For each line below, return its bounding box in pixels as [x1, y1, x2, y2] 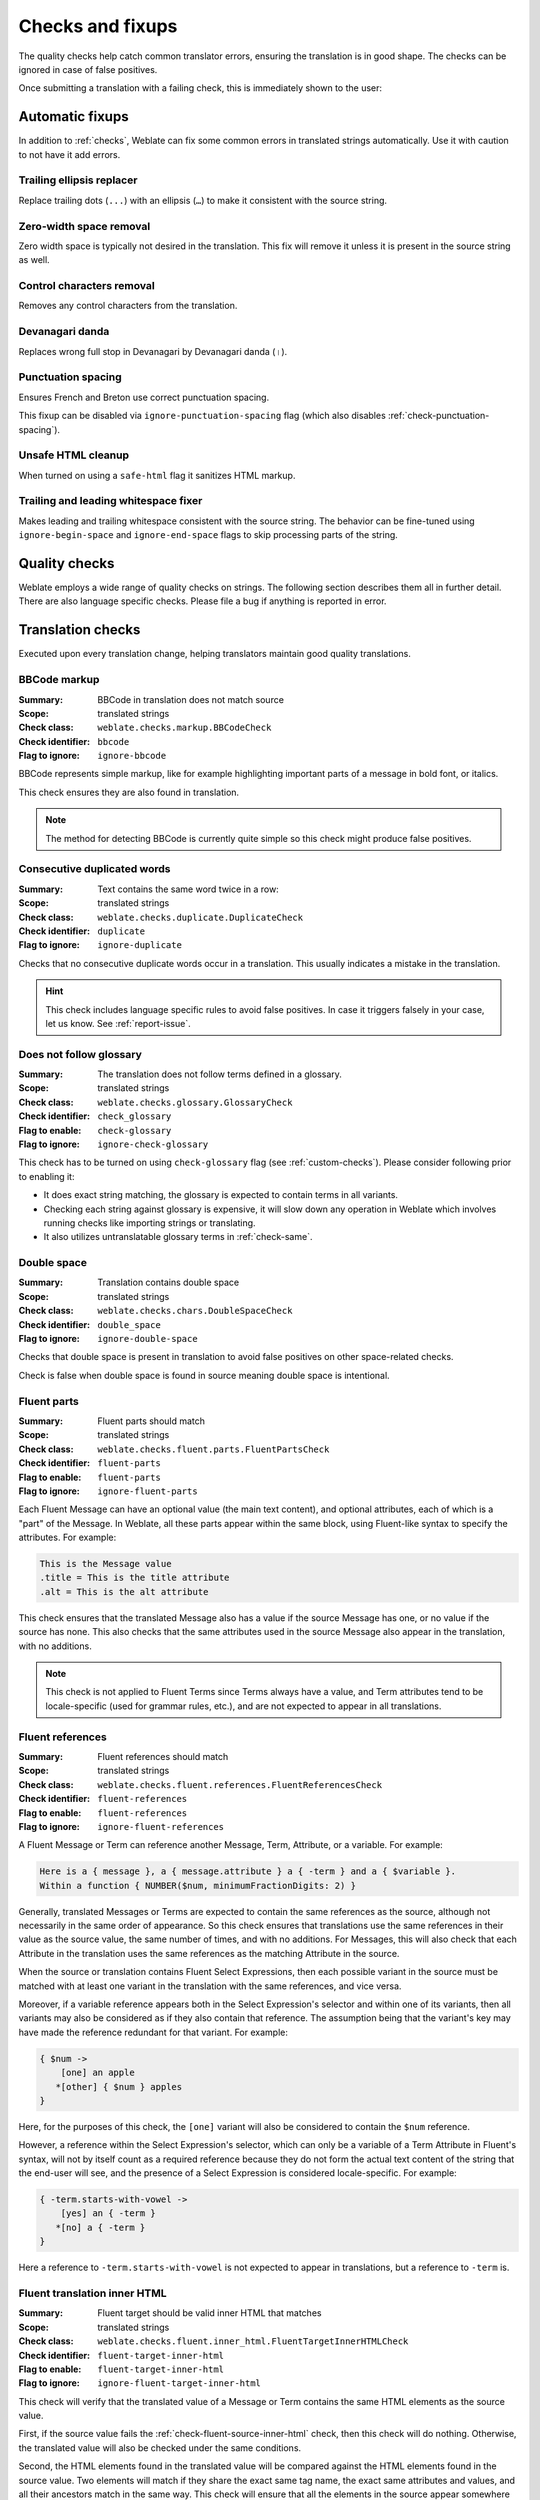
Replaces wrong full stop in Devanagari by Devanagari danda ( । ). [18, 345, 288, 357]
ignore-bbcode [97, 750, 167, 762]
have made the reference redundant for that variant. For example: [18, 2026, 289, 2038]
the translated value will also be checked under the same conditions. [18, 2441, 302, 2454]
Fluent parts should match [97, 1415, 205, 1427]
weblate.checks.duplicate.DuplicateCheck [97, 911, 304, 923]
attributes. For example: [18, 1531, 117, 1544]
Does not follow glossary [18, 1047, 142, 1061]
